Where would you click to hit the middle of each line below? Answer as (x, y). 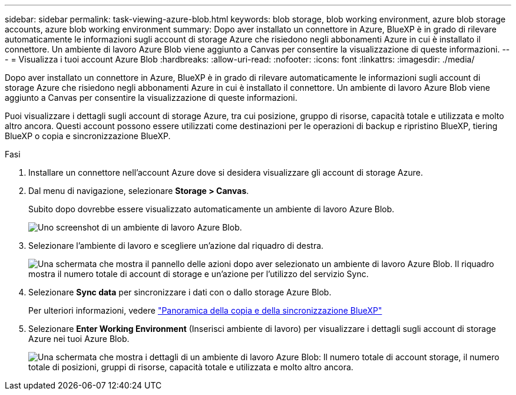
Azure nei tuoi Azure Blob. (79, 339)
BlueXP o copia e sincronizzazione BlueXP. (88, 136)
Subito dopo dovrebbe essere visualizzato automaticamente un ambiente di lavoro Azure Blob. (211, 209)
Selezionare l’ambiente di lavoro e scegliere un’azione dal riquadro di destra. (176, 246)
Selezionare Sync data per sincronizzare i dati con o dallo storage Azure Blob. (180, 292)
